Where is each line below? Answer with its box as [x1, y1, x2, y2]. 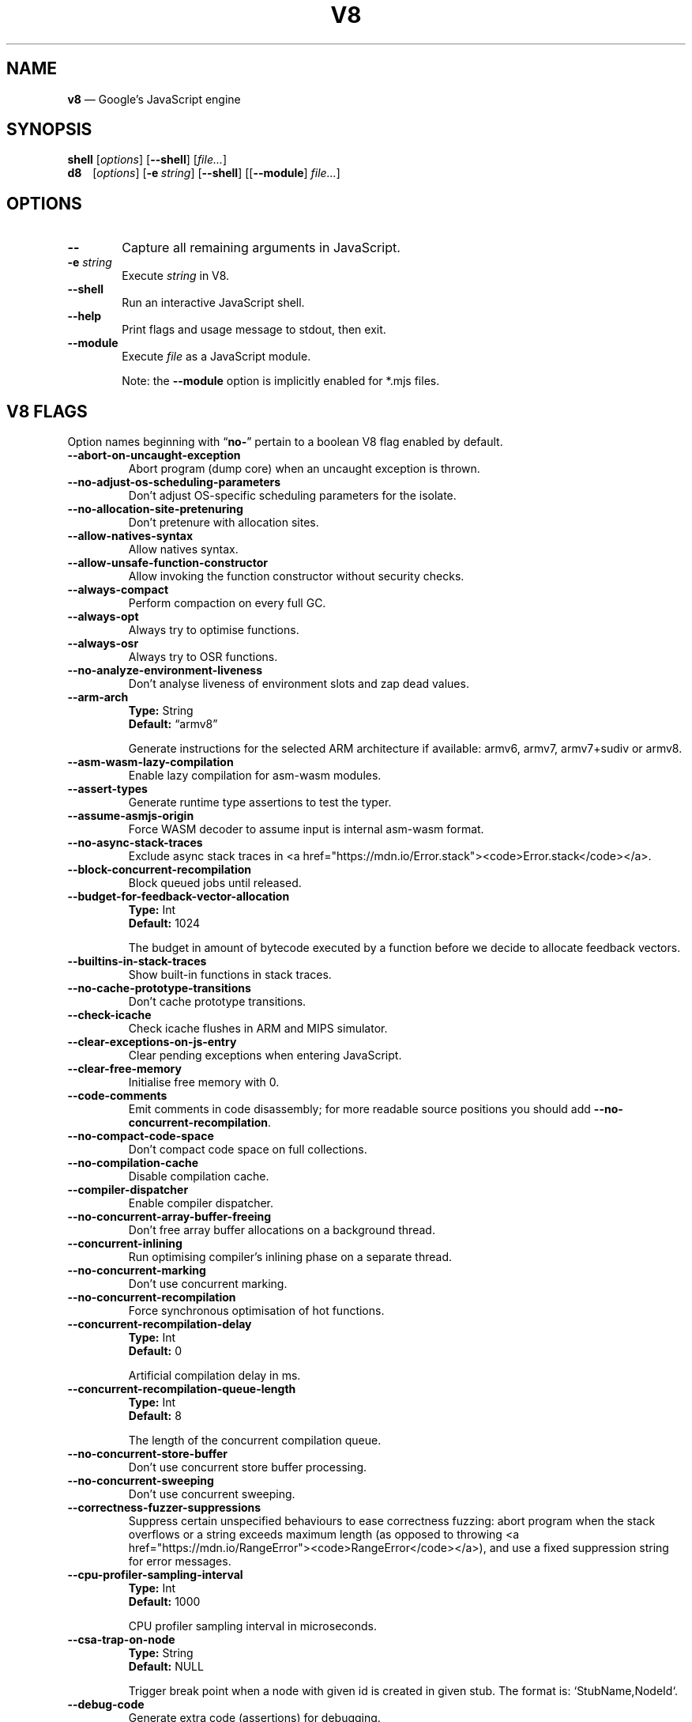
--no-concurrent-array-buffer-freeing [67, 1210, 272, 1224]
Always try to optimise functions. [128, 623, 299, 637]
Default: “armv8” [128, 717, 218, 731]
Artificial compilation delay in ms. [128, 1369, 301, 1383]
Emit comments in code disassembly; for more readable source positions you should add [128, 1102, 591, 1116]
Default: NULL [128, 1660, 204, 1674]
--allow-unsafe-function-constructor [67, 556, 269, 570]
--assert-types [67, 782, 148, 796]
